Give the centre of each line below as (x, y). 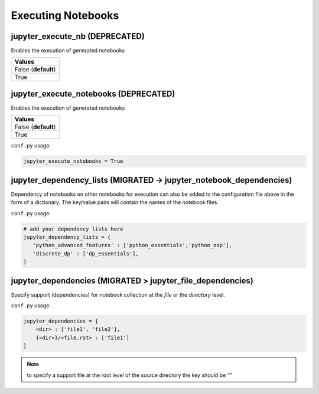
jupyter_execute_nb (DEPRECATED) (78, 36)
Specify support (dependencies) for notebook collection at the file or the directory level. (118, 294)
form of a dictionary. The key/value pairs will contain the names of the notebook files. (115, 202)
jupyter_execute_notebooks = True (73, 161)
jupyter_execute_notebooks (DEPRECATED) (93, 93)
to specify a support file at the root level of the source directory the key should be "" (130, 375)
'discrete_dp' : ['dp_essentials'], (86, 253)
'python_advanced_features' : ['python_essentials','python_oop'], (133, 245)
